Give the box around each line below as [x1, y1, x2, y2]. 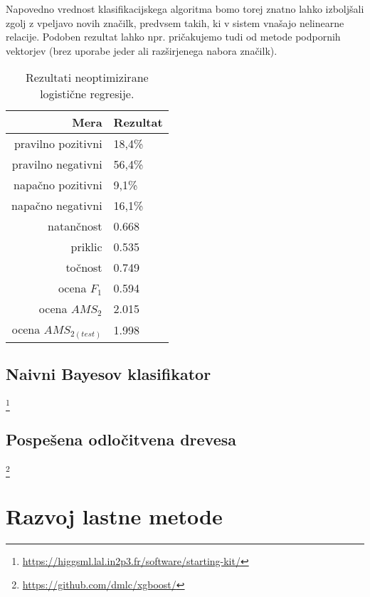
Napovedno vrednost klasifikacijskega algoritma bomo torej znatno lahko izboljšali [6, 1, 364, 16]
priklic [70, 238, 102, 255]
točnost [65, 259, 102, 276]
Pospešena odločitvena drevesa [6, 428, 237, 450]
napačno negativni [11, 197, 102, 214]
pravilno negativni [11, 156, 102, 173]
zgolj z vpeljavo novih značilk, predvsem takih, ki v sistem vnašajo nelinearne [6, 15, 344, 30]
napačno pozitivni [14, 176, 102, 194]
